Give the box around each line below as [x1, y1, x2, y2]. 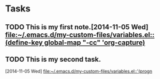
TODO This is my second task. [5, 55, 101, 64]
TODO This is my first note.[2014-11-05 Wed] [5, 23, 148, 31]
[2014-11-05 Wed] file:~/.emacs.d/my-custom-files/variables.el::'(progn [5, 68, 152, 75]
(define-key [5, 38, 43, 47]
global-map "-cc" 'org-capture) [44, 38, 145, 47]
